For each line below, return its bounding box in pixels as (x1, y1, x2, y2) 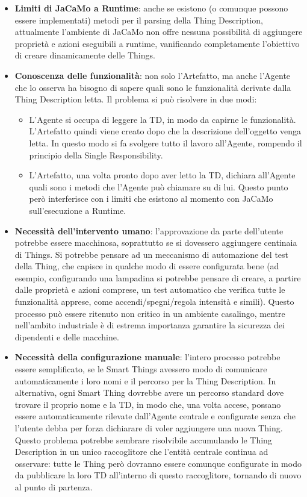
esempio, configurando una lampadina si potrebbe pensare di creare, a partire (14, 271, 301, 284)
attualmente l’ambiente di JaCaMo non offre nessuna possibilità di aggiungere (14, 25, 303, 38)
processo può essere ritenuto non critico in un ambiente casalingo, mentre (14, 307, 285, 319)
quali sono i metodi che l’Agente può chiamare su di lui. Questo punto (29, 180, 288, 193)
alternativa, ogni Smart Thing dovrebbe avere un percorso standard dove (14, 386, 284, 399)
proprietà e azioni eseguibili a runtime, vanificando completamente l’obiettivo (14, 37, 300, 49)
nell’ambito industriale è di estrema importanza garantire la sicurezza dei (14, 319, 285, 331)
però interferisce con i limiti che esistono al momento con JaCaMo (29, 192, 273, 205)
